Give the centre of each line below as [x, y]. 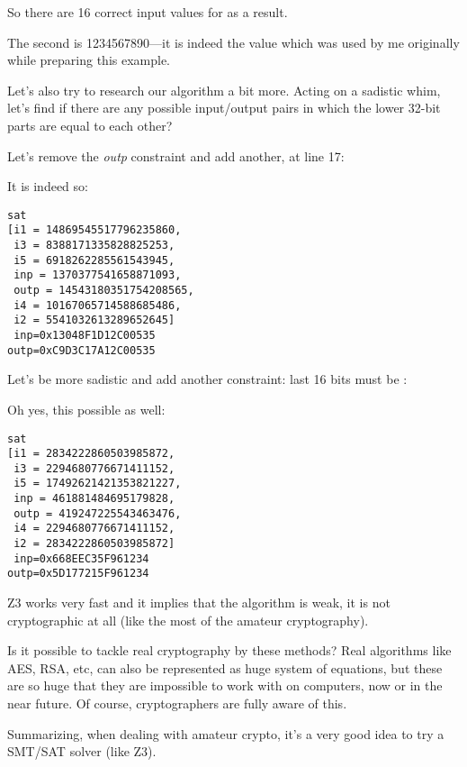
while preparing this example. [89, 60]
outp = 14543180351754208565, [104, 291]
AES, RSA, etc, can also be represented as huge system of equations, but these [225, 667]
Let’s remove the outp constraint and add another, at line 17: [176, 155]
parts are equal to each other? [90, 125]
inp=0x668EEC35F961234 [81, 558]
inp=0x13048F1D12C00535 [85, 335]
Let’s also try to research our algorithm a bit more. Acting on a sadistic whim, [224, 90]
